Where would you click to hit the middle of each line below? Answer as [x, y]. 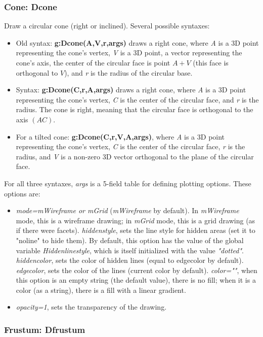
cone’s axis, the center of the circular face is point [93, 62]
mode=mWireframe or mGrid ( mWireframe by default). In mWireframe [127, 210]
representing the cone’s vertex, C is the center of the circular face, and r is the [137, 99]
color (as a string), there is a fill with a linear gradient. [101, 290]
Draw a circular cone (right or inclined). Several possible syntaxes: [107, 26]
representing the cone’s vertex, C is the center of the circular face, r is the [130, 146]
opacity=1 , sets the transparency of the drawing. [91, 307]
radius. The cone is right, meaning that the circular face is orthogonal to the [135, 109]
